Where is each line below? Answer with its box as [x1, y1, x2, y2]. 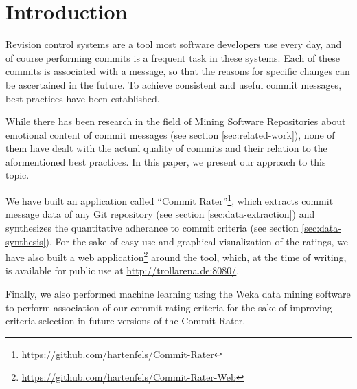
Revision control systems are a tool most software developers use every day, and [5, 37, 342, 52]
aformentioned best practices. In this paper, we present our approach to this [5, 154, 326, 168]
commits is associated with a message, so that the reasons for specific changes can [5, 64, 350, 78]
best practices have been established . [5, 91, 160, 105]
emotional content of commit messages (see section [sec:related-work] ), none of [5, 127, 335, 142]
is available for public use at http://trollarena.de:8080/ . [5, 263, 240, 278]
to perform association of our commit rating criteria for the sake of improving [5, 300, 332, 314]
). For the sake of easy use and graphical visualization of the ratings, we [45, 234, 349, 248]
